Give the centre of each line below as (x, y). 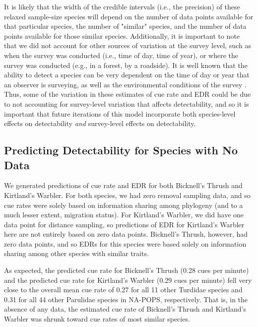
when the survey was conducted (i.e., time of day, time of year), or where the (121, 55)
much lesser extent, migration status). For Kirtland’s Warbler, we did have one (124, 215)
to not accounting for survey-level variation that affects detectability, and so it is (127, 103)
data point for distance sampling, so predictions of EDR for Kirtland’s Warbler (124, 224)
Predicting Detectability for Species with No (121, 150)
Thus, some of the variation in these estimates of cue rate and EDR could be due (128, 94)
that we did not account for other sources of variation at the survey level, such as (128, 45)
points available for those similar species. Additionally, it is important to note (122, 35)
